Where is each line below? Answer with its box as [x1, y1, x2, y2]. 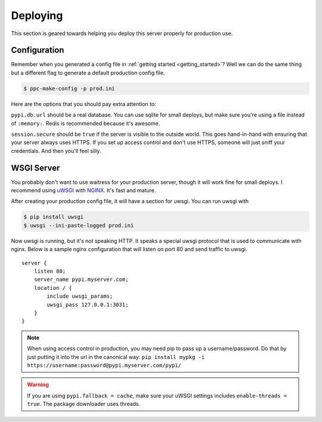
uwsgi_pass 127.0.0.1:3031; [47, 301, 129, 308]
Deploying [11, 9, 63, 22]
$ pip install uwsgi [23, 214, 83, 220]
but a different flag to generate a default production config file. [11, 69, 165, 76]
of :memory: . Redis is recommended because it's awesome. [11, 120, 160, 127]
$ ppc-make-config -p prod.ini [23, 85, 116, 92]
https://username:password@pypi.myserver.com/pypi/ [27, 362, 182, 368]
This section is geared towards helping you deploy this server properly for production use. [11, 30, 233, 37]
